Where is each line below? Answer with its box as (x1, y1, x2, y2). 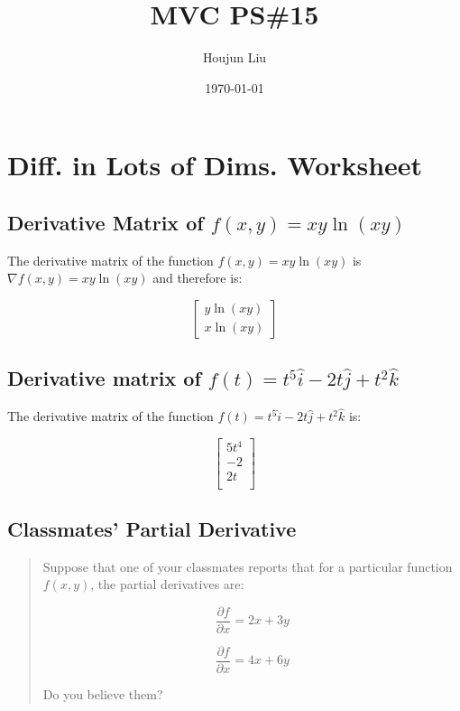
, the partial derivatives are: (90, 575, 244, 594)
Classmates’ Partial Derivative (7, 514, 297, 542)
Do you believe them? (42, 685, 163, 704)
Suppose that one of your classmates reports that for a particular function (42, 557, 453, 575)
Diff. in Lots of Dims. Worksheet (7, 146, 423, 183)
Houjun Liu (202, 48, 267, 67)
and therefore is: (152, 268, 243, 287)
